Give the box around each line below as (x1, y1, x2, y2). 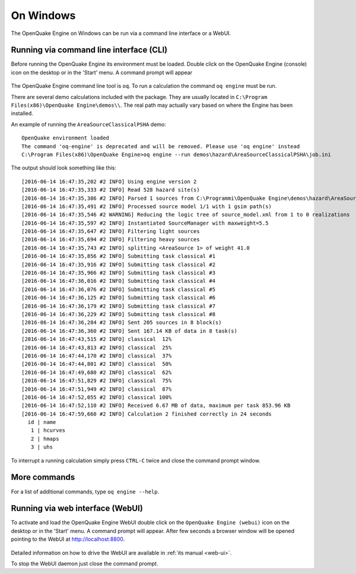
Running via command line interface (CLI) (11, 45, 168, 55)
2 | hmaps (30, 435, 59, 442)
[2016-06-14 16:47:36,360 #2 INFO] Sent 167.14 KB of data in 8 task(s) (21, 327, 237, 334)
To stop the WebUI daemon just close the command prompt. (11, 560, 158, 567)
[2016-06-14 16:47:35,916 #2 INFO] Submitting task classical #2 (21, 261, 216, 268)
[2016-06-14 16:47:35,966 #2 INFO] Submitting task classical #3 (21, 270, 216, 276)
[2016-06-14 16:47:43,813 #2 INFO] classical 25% (21, 344, 172, 351)
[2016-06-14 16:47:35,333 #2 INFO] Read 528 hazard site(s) (21, 187, 200, 193)
